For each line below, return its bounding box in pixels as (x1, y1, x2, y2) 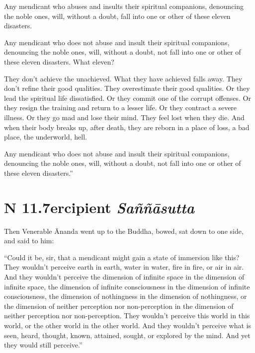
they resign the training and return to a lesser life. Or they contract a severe (4, 102, 237, 113)
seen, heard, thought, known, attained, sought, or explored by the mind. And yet (4, 330, 251, 340)
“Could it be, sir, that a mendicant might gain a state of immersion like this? (4, 252, 240, 262)
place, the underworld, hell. (4, 132, 87, 142)
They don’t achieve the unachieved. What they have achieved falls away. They (4, 73, 243, 83)
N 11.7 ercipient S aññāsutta (4, 197, 195, 217)
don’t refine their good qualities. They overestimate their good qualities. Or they (4, 83, 250, 93)
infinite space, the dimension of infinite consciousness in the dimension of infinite (4, 281, 250, 291)
